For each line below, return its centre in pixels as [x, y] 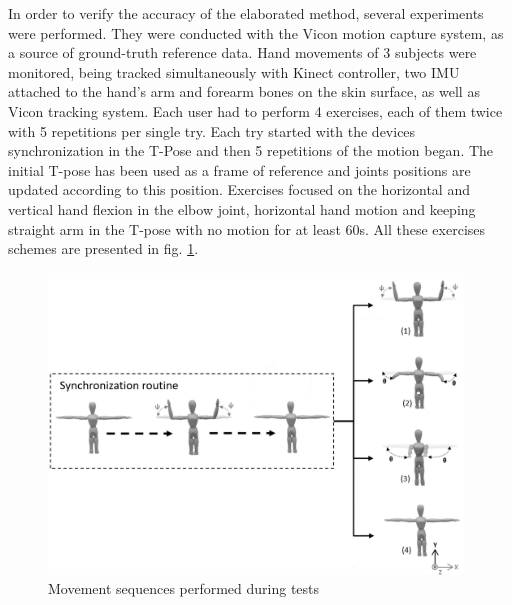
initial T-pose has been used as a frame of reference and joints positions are [239, 169]
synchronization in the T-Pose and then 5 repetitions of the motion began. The [251, 150]
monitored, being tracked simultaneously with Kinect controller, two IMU [234, 71]
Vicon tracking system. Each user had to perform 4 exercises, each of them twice [255, 110]
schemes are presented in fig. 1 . [103, 248]
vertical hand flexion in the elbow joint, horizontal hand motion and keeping [242, 208]
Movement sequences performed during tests [184, 588]
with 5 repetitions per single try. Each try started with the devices [212, 130]
